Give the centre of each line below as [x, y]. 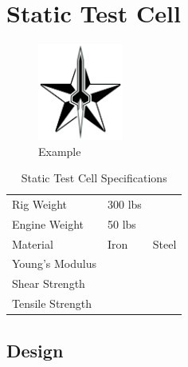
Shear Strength [49, 283]
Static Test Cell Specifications [94, 178]
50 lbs [121, 223]
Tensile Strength [52, 303]
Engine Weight [48, 223]
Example [60, 151]
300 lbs [124, 203]
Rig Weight [40, 203]
